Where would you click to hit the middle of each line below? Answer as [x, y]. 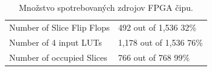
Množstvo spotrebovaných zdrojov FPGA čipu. [106, 7]
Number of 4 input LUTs [56, 42]
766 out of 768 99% [154, 57]
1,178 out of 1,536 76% [161, 42]
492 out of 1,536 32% [157, 27]
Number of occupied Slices [58, 57]
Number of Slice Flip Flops [60, 27]
